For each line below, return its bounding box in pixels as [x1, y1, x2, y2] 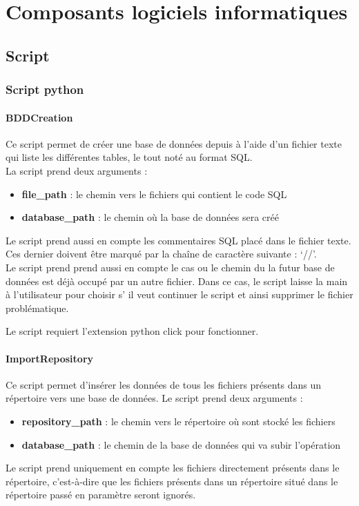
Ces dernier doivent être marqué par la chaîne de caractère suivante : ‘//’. [6, 246, 317, 261]
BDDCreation [6, 110, 73, 124]
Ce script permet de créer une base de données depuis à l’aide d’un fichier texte [6, 136, 342, 150]
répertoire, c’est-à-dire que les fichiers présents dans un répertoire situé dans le [6, 474, 338, 488]
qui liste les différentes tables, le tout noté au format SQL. [6, 150, 253, 164]
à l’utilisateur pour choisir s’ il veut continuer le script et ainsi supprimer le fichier [6, 287, 353, 302]
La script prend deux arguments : [6, 163, 148, 177]
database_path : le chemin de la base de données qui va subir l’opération [21, 437, 341, 451]
